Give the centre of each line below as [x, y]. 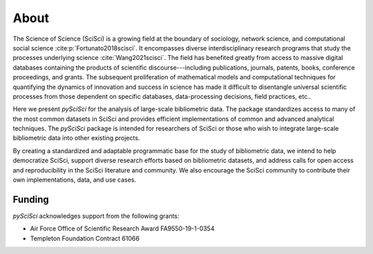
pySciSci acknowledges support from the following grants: [96, 216]
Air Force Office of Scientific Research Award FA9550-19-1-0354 [122, 228]
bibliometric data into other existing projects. [76, 138]
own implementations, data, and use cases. [75, 180]
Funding [31, 199]
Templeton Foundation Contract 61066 [85, 238]
